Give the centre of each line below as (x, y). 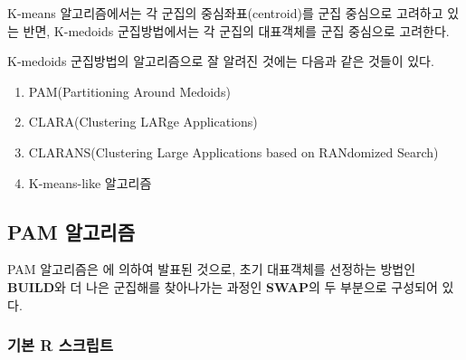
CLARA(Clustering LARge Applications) (143, 122)
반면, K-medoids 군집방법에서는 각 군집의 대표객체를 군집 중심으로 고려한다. (236, 30)
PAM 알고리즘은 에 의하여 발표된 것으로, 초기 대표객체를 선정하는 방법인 (212, 269)
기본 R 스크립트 (60, 345)
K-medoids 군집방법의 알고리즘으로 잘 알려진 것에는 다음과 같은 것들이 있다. (221, 61)
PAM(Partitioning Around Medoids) (129, 91)
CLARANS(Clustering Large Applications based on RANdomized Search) (233, 152)
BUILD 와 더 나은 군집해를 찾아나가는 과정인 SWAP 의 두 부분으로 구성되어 (223, 286)
